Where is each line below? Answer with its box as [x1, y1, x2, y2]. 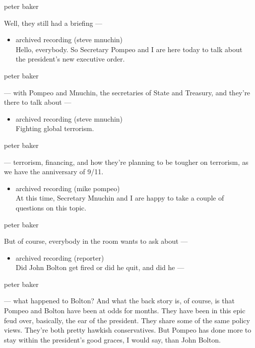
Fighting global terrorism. [15, 123, 94, 134]
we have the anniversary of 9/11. [4, 166, 104, 177]
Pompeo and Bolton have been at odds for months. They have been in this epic [4, 305, 246, 316]
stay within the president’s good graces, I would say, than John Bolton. [4, 334, 221, 345]
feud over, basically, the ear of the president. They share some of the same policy [4, 315, 250, 325]
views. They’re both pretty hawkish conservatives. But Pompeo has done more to [4, 325, 252, 335]
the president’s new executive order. [15, 54, 125, 64]
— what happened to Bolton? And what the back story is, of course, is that [4, 295, 235, 306]
